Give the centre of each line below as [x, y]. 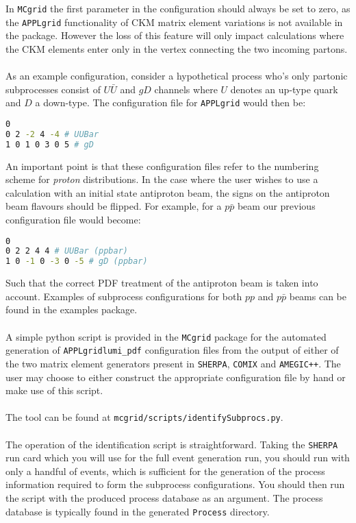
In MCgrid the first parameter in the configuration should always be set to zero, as [178, 8]
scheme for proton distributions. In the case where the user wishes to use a [162, 179]
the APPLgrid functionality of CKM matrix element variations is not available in [174, 22]
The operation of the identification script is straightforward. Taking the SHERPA [172, 444]
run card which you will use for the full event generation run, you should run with [178, 458]
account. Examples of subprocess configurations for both [124, 296]
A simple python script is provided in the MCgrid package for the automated [166, 336]
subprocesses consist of [53, 89]
